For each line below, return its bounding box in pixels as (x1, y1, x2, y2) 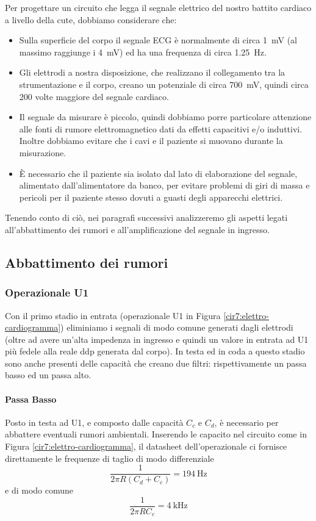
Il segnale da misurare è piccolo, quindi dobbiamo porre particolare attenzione (19, 110, 312, 123)
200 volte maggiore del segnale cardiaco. (19, 90, 169, 102)
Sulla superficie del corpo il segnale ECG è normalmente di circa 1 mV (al (19, 34, 297, 46)
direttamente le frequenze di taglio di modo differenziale (5, 451, 214, 464)
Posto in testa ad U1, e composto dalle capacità (5, 415, 184, 428)
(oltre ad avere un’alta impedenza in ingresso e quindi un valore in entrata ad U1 (5, 332, 309, 345)
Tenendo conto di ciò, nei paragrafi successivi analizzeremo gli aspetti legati (5, 211, 288, 224)
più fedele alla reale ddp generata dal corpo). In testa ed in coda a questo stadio (5, 345, 305, 358)
